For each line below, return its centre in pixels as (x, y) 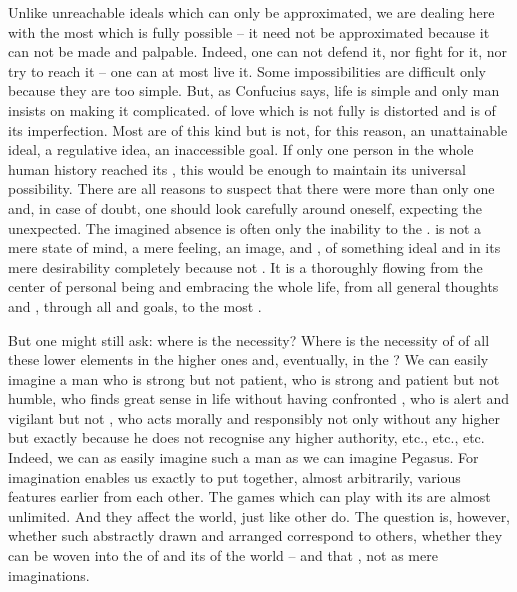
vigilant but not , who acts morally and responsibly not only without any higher (254, 417)
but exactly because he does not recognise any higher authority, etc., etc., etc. (246, 437)
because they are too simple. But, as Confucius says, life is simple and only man (254, 90)
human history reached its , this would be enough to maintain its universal (237, 168)
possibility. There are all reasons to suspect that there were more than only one (251, 188)
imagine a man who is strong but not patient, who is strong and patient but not (254, 378)
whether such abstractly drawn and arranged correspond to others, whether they (255, 535)
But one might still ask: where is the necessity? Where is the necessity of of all (249, 339)
